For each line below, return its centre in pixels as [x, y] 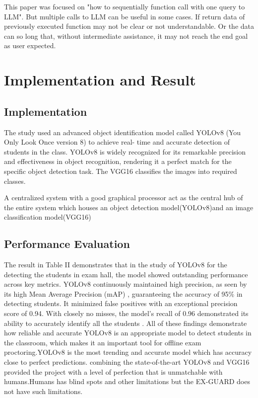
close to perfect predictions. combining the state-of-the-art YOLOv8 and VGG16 [127, 362]
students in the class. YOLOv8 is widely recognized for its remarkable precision [125, 151]
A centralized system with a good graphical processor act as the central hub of [124, 198]
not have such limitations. [43, 391]
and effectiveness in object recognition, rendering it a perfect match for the [118, 161]
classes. [15, 181]
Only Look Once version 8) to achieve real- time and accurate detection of [117, 142]
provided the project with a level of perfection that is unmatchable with [113, 371]
